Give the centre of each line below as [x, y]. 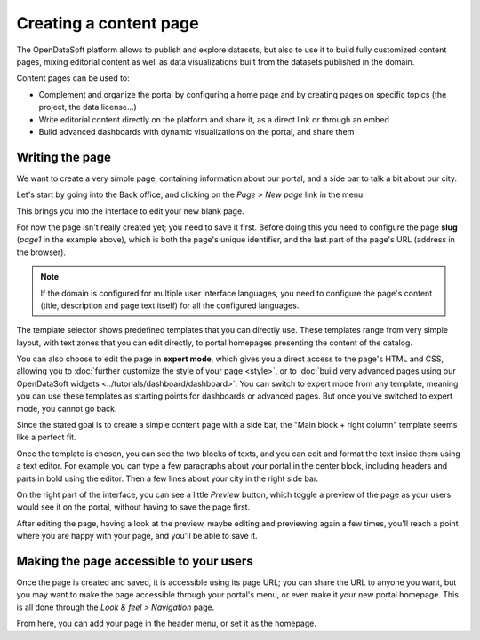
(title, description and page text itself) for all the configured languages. [170, 305]
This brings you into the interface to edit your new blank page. [130, 211]
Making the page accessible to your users [135, 561]
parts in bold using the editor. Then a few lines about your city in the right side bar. [168, 478]
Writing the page [64, 157]
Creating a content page [108, 23]
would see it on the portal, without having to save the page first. [133, 507]
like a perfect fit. [46, 437]
